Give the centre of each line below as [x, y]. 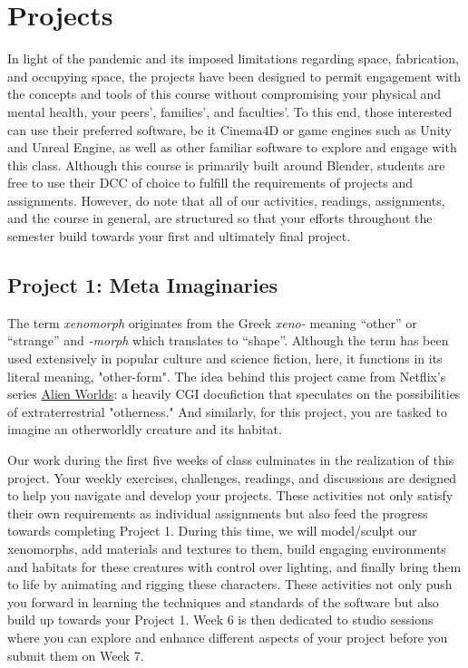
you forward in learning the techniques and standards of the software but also [223, 601]
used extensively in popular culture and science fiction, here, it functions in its [225, 358]
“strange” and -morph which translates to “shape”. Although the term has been [228, 340]
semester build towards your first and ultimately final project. [179, 236]
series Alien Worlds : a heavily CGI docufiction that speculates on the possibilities [234, 394]
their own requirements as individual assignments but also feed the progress [218, 513]
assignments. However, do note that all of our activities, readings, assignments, [226, 200]
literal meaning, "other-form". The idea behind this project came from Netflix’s [227, 376]
